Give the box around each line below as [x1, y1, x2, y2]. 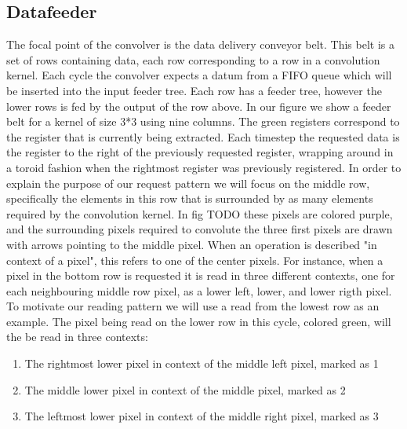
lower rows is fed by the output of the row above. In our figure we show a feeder [6, 97, 391, 114]
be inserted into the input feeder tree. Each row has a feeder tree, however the [6, 82, 382, 98]
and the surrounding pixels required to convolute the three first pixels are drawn [6, 221, 393, 237]
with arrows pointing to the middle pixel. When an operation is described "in [6, 236, 377, 252]
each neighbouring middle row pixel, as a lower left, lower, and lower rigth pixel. [6, 282, 392, 299]
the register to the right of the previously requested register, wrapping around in [6, 144, 394, 160]
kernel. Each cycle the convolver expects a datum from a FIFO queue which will [6, 67, 392, 83]
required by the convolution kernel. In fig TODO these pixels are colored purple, [6, 205, 393, 222]
